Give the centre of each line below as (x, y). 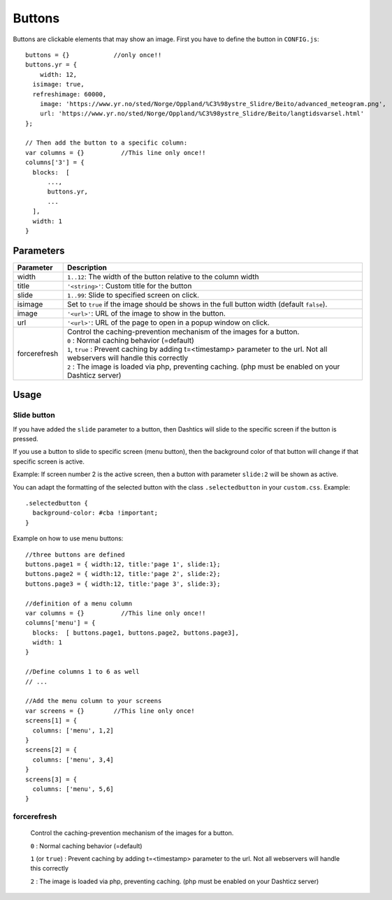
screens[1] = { (51, 721)
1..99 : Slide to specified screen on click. (133, 295)
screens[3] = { (51, 779)
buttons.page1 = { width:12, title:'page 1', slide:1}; (123, 564)
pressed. (26, 439)
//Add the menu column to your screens (94, 701)
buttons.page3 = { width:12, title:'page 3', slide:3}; (123, 584)
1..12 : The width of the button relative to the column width (163, 276)
